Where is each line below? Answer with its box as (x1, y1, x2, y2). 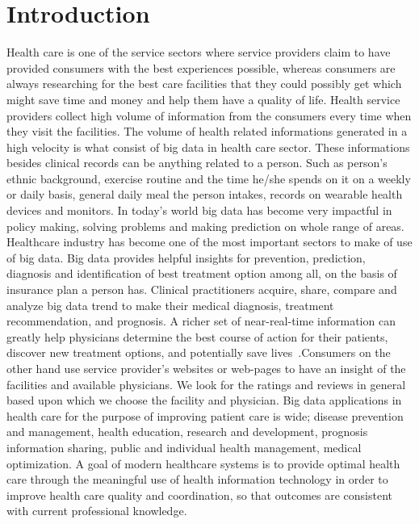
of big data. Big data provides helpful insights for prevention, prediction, (6, 249, 366, 266)
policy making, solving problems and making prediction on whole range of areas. (6, 217, 404, 234)
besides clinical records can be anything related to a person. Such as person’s (6, 154, 388, 171)
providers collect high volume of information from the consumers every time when (6, 107, 412, 124)
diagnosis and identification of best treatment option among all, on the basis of (6, 265, 397, 282)
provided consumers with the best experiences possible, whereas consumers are (6, 59, 396, 76)
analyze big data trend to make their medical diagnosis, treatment (6, 296, 334, 313)
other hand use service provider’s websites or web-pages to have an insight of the (6, 360, 406, 376)
